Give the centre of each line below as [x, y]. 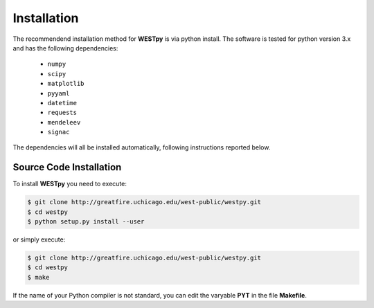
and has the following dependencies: [65, 48]
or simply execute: [39, 239]
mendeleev [64, 122]
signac [59, 132]
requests [62, 113]
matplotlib [66, 84]
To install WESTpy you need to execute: [70, 184]
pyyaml [59, 93]
